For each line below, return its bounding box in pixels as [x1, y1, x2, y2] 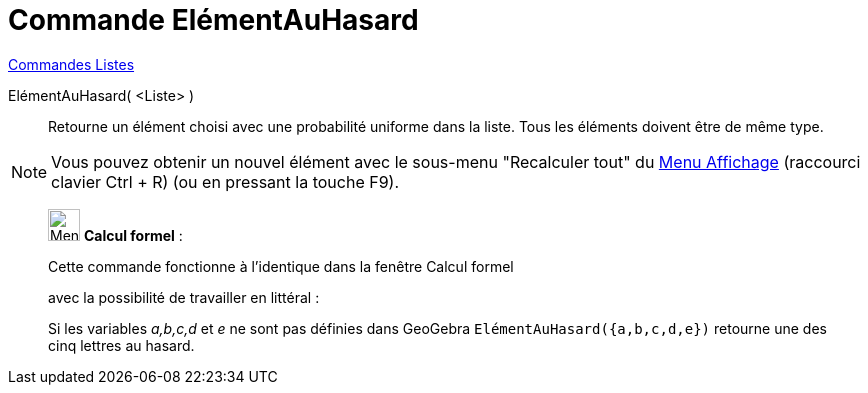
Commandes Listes [8, 55, 135, 73]
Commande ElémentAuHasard [8, 3, 419, 37]
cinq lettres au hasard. [48, 336, 195, 354]
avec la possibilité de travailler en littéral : [48, 288, 320, 306]
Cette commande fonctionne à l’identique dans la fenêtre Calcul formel [48, 257, 514, 275]
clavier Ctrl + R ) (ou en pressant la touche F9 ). [51, 171, 400, 192]
